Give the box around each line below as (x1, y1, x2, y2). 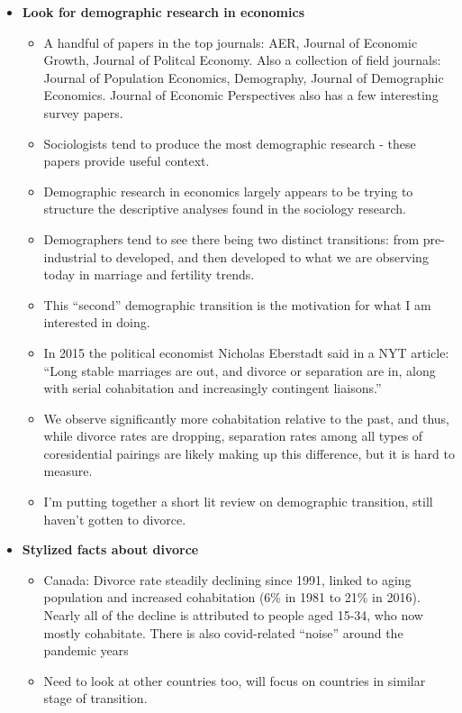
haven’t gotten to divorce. (43, 509, 186, 528)
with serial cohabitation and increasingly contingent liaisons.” (43, 379, 382, 398)
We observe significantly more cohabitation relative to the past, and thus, (43, 408, 449, 427)
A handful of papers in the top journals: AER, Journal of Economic (43, 32, 418, 51)
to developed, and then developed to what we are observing (100, 247, 429, 266)
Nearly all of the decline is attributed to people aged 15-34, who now (43, 606, 423, 625)
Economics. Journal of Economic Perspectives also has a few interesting (43, 86, 439, 105)
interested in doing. (43, 313, 150, 332)
